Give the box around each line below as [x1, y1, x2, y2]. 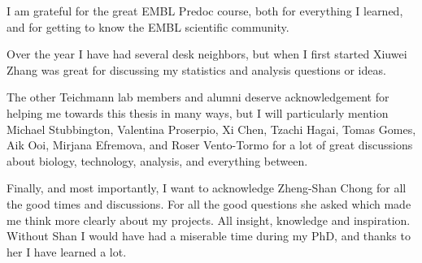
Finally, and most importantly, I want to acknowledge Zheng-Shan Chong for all [7, 179, 407, 196]
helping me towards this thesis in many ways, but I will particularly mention [7, 104, 389, 121]
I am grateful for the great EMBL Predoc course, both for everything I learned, [7, 2, 403, 19]
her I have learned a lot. [7, 243, 127, 260]
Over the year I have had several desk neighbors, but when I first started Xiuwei [7, 45, 407, 63]
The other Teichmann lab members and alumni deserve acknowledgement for [7, 88, 389, 106]
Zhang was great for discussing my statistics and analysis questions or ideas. [7, 61, 386, 78]
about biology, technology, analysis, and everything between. [7, 152, 308, 169]
